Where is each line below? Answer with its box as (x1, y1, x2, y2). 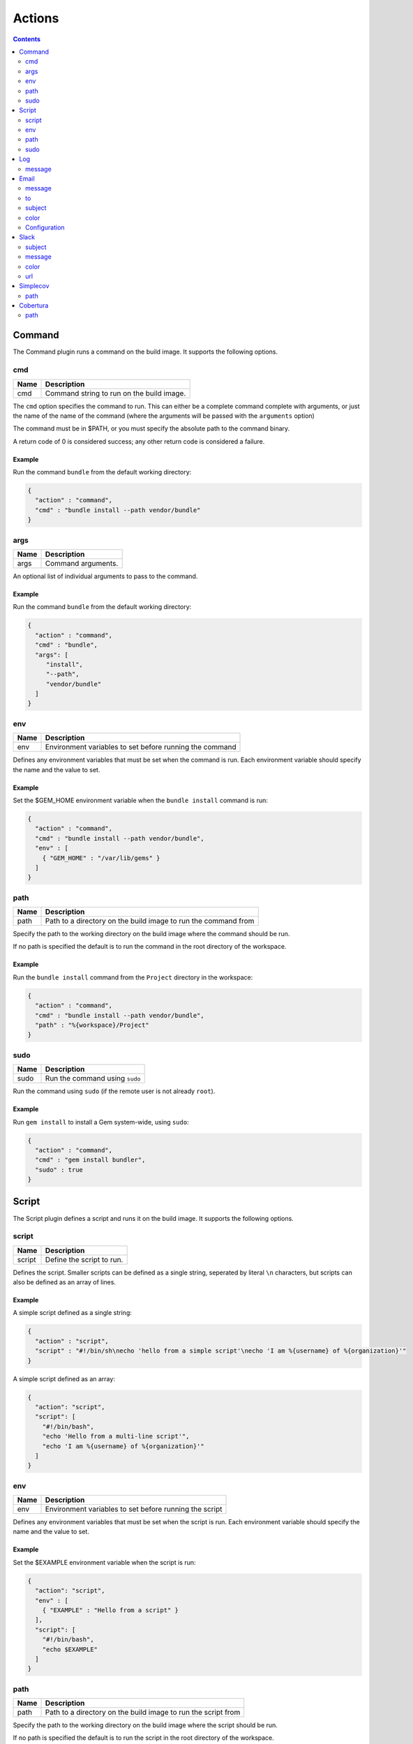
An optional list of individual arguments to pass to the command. (13, 572, 198, 580)
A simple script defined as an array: (13, 1374, 115, 1383)
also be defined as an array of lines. (13, 1278, 117, 1286)
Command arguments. (45, 558, 119, 568)
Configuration (25, 223, 66, 232)
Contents (13, 35, 41, 43)
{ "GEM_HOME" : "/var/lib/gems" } (42, 854, 160, 862)
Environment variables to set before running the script (45, 1504, 223, 1514)
